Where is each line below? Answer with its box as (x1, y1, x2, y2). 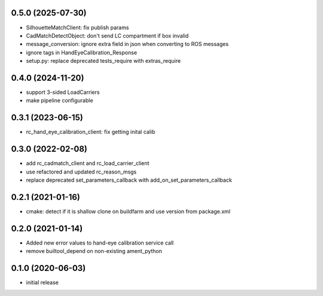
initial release (26, 279, 59, 286)
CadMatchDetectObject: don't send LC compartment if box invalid (26, 32, 189, 39)
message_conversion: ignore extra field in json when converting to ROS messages (26, 41, 229, 48)
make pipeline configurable (26, 97, 93, 104)
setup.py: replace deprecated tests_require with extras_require (26, 57, 181, 65)
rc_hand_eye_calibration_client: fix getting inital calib (26, 129, 156, 136)
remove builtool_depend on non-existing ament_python (26, 248, 163, 255)
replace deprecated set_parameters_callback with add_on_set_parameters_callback (26, 176, 233, 184)
